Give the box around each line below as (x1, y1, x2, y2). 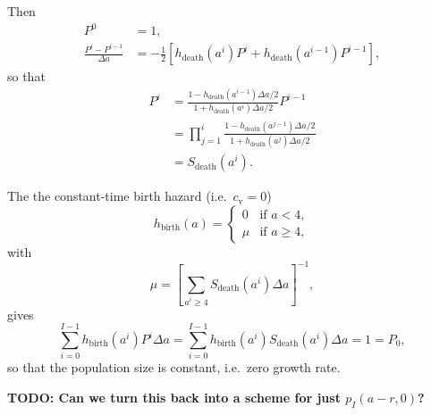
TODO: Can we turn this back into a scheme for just (7, 387, 341, 406)
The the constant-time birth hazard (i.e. (7, 187, 227, 205)
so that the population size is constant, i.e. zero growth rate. (7, 358, 341, 377)
